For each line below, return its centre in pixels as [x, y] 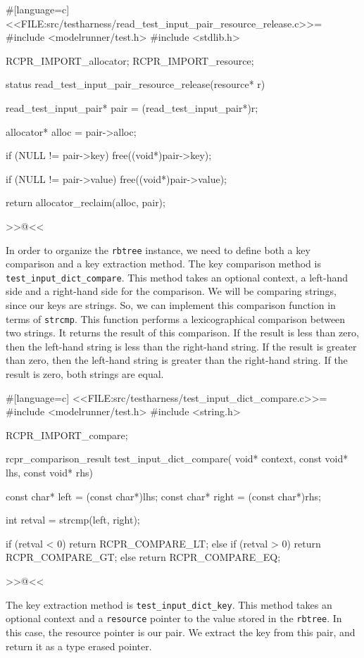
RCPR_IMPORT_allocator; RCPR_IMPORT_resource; [130, 60]
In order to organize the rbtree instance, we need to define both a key [158, 249]
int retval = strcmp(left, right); [73, 520]
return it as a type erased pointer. [79, 646]
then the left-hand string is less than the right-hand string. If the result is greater [181, 346]
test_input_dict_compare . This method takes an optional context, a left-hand [177, 277]
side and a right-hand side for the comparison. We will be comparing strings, [171, 291]
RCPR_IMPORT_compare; [67, 435]
